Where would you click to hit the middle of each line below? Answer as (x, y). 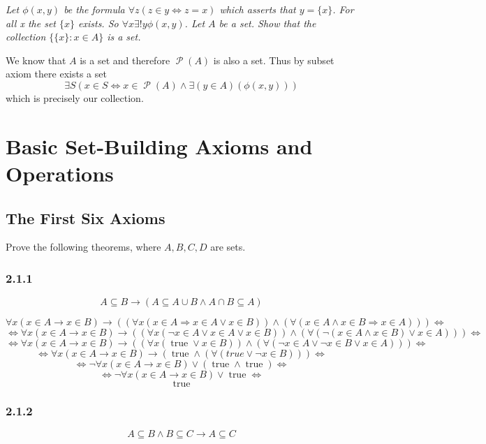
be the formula (94, 9)
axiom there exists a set (56, 74)
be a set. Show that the (267, 23)
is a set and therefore (125, 60)
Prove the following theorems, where (83, 247)
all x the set (31, 23)
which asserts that (258, 9)
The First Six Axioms (86, 217)
